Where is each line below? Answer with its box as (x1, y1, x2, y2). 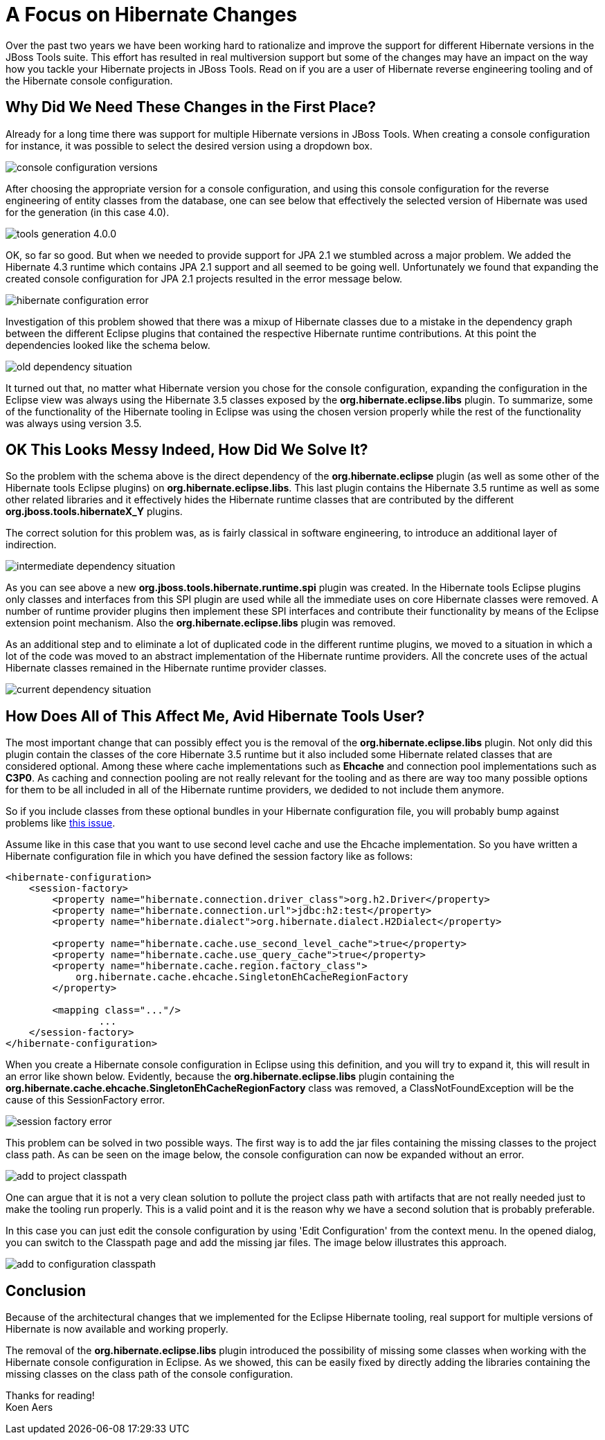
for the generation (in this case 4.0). (6, 206, 170, 218)
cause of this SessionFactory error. (6, 1094, 165, 1106)
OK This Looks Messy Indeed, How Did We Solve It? (6, 441, 368, 459)
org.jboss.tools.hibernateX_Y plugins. (6, 505, 183, 518)
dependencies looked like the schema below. (6, 339, 210, 351)
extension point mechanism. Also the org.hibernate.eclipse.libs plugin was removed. (6, 617, 396, 629)
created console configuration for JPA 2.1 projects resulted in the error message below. (6, 272, 403, 285)
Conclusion (6, 1281, 87, 1299)
